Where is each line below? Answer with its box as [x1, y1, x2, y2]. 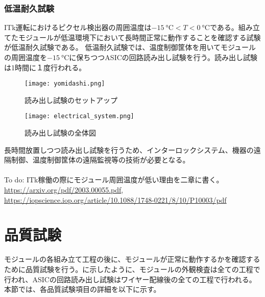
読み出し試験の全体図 [25, 127, 96, 138]
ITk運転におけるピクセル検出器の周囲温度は [4, 22, 152, 33]
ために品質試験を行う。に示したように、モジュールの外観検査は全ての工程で [4, 263, 260, 274]
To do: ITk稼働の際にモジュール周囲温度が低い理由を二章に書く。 [4, 174, 224, 185]
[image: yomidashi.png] [25, 80, 105, 88]
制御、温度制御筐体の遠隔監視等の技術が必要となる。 [11, 154, 190, 165]
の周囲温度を [4, 52, 47, 62]
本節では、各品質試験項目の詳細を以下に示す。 [4, 284, 161, 294]
